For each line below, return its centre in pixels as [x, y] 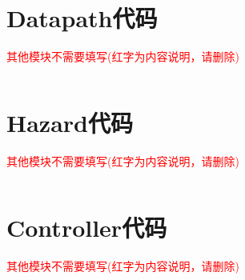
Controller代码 [87, 227]
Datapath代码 [82, 18]
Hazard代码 [70, 122]
